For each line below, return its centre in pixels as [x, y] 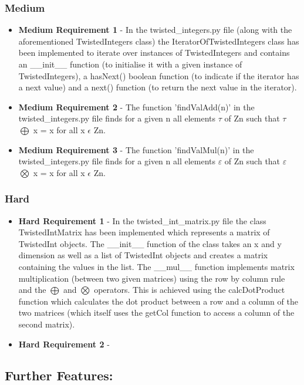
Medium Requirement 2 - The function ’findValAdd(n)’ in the [136, 107]
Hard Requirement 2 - [64, 344]
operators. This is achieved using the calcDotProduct [190, 290]
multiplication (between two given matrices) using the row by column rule [152, 278]
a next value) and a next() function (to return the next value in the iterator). [158, 87]
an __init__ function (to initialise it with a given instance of [130, 64]
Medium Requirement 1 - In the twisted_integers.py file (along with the [155, 30]
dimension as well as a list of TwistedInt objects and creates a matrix [143, 255]
